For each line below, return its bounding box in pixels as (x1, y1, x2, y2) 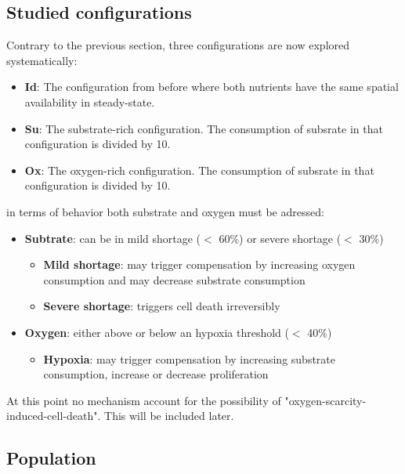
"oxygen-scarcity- (284, 392, 367, 408)
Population (6, 446, 96, 470)
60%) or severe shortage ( (219, 230, 342, 246)
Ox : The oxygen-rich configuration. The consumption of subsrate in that (24, 161, 374, 178)
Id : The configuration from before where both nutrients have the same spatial (24, 78, 399, 95)
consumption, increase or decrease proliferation (43, 366, 269, 382)
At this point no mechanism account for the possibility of (6, 392, 281, 408)
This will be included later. (104, 407, 234, 424)
